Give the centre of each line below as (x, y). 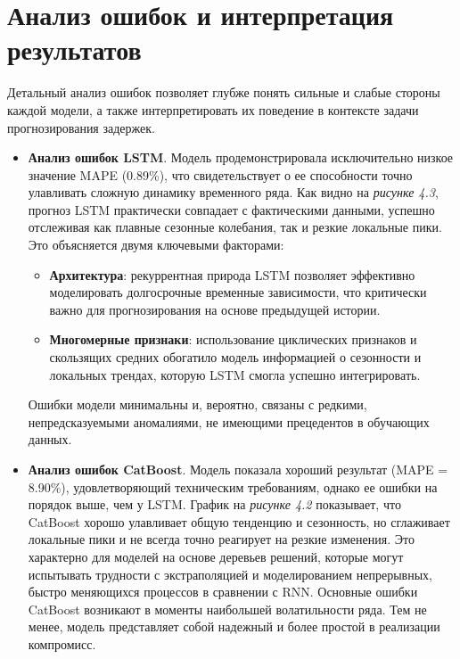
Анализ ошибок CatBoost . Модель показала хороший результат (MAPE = (238, 469)
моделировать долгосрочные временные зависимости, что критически (238, 292)
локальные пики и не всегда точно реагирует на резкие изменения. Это (221, 539)
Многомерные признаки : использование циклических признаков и (233, 339)
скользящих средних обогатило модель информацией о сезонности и (235, 357)
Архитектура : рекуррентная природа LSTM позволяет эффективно (232, 274)
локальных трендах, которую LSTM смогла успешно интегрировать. (235, 374)
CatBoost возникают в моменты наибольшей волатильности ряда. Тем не (227, 609)
